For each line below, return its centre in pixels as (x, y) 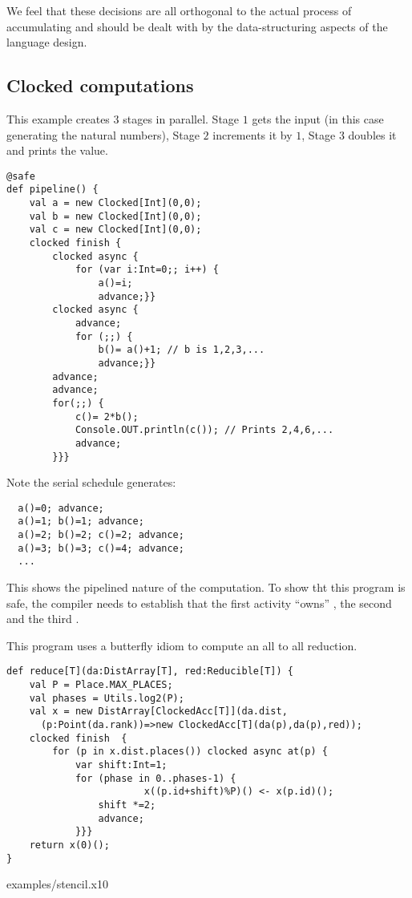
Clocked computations (100, 85)
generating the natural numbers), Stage (103, 134)
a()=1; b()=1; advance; (81, 522)
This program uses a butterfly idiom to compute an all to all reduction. (182, 645)
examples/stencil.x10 (57, 884)
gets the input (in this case (318, 118)
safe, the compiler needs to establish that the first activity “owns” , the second (199, 603)
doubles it (372, 134)
